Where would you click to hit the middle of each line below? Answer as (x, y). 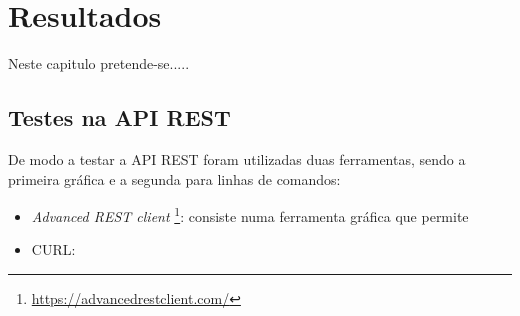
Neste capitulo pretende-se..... (99, 63)
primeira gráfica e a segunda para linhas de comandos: (174, 178)
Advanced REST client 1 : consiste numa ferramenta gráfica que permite (250, 214)
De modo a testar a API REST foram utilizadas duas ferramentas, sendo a (237, 158)
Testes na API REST (119, 117)
